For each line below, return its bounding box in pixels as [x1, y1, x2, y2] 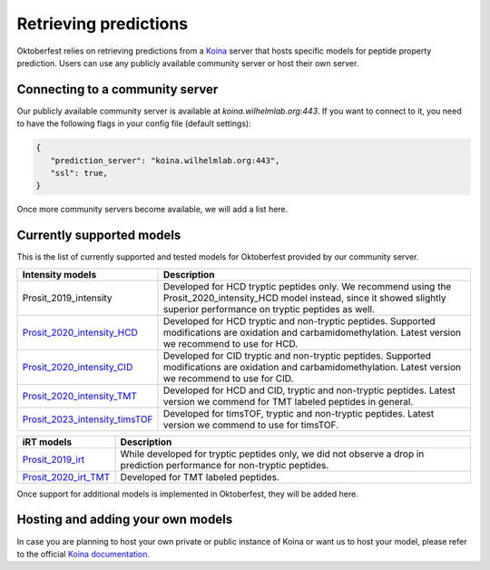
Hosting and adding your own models [16, 512, 233, 527]
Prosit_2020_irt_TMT [22, 470, 111, 483]
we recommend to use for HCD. [162, 337, 299, 349]
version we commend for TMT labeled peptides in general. [162, 395, 414, 408]
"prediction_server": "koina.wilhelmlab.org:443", [50, 155, 280, 165]
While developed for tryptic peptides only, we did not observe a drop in [120, 447, 425, 460]
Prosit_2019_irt [22, 453, 85, 466]
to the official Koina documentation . [16, 548, 150, 559]
